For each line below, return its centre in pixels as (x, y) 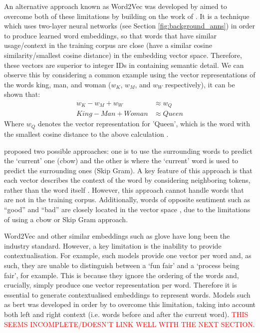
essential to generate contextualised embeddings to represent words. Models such (127, 294)
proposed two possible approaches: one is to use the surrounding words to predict (128, 151)
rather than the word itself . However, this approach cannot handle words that (124, 189)
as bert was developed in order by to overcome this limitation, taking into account (130, 304)
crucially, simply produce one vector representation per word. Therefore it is (121, 285)
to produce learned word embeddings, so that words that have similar (110, 35)
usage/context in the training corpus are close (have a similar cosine (108, 45)
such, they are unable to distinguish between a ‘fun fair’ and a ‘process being (122, 265)
